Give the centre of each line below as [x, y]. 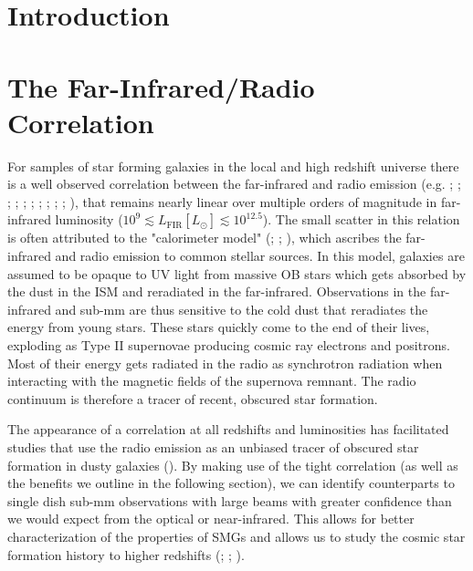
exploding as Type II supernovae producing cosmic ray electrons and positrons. [229, 345]
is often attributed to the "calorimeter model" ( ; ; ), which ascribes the [205, 238]
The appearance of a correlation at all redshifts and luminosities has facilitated [228, 429]
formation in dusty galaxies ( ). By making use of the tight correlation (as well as [233, 465]
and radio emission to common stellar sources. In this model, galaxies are [260, 256]
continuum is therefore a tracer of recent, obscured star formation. [193, 398]
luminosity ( [89, 219]
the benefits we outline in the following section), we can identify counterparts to [231, 483]
